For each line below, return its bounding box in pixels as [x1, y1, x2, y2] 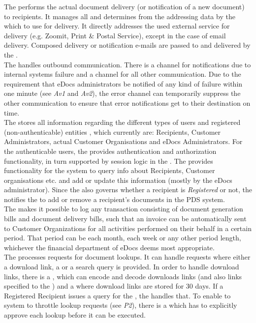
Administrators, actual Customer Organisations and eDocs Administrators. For [4, 136, 243, 147]
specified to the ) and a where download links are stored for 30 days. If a [4, 281, 224, 291]
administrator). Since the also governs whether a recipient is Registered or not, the [4, 184, 252, 195]
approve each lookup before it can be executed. [4, 310, 146, 320]
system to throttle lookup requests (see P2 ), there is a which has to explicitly [4, 300, 237, 310]
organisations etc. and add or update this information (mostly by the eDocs [4, 175, 232, 185]
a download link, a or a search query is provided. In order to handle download [4, 262, 239, 272]
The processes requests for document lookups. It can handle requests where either [4, 252, 251, 262]
